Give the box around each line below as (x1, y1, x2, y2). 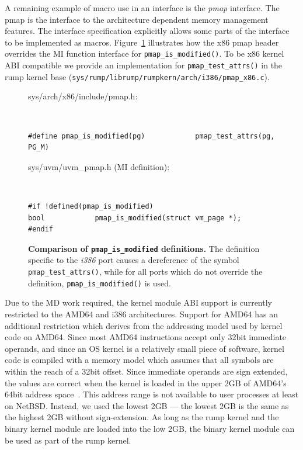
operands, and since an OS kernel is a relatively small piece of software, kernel (5, 342, 284, 354)
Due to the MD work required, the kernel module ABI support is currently (5, 296, 272, 309)
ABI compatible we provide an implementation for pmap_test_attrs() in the (5, 59, 283, 71)
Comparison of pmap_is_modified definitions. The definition (28, 242, 260, 254)
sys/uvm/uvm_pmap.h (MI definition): (28, 160, 170, 172)
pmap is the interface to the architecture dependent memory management (5, 13, 269, 25)
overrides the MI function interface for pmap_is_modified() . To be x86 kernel (5, 47, 284, 60)
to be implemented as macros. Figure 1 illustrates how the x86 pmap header (5, 36, 279, 48)
